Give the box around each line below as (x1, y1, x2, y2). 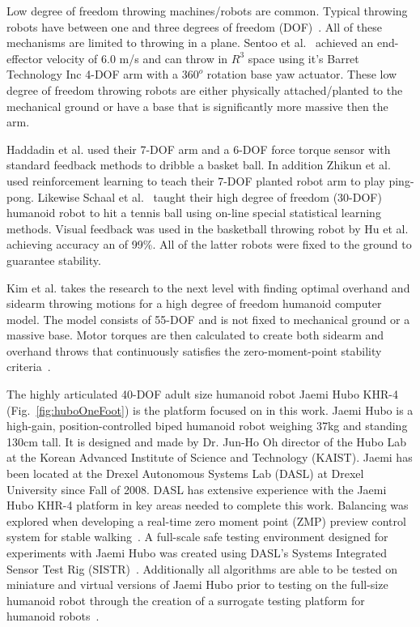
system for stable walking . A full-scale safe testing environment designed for (6, 528, 388, 545)
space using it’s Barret (248, 49, 359, 66)
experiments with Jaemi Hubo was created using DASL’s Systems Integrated (6, 544, 388, 561)
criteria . (6, 358, 51, 375)
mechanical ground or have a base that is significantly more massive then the (6, 97, 388, 114)
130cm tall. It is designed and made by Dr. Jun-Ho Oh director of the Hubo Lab (6, 433, 406, 450)
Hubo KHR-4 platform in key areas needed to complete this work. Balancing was (6, 497, 409, 514)
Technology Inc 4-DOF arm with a (6, 66, 178, 83)
